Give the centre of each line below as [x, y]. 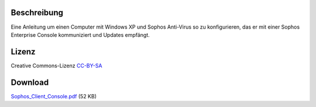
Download [30, 82]
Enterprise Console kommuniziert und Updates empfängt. [80, 34]
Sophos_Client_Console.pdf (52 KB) [54, 96]
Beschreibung [37, 13]
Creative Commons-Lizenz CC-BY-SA [56, 65]
